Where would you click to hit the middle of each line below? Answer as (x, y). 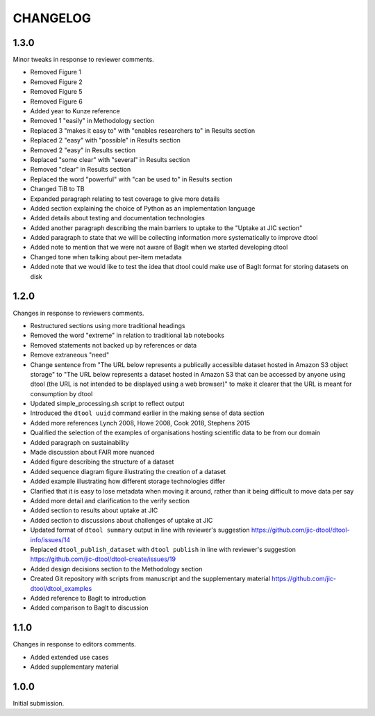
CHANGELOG (52, 18)
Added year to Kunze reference (75, 111)
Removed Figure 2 (56, 82)
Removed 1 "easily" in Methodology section (92, 121)
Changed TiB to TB (57, 189)
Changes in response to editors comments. (75, 644)
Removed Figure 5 (56, 92)
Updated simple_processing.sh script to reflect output (107, 404)
